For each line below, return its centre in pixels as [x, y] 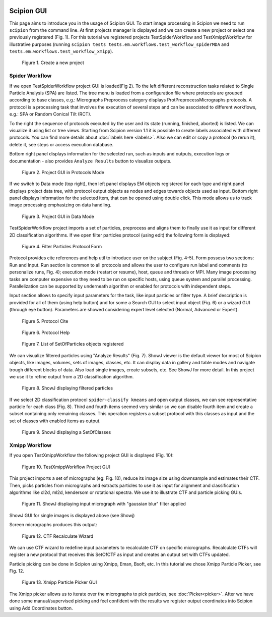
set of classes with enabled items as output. [55, 421]
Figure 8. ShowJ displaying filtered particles [67, 388]
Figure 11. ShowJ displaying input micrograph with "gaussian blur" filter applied [104, 504]
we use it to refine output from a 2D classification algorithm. [72, 376]
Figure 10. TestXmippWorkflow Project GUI [66, 467]
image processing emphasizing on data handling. [60, 205]
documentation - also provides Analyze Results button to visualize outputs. [90, 161]
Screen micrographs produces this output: [53, 525]
